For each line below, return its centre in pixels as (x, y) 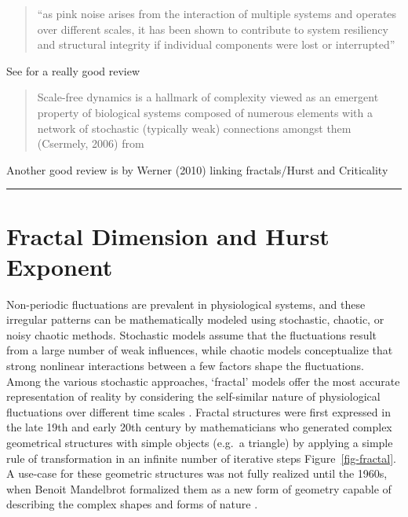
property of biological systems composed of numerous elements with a (205, 112)
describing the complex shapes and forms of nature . (132, 504)
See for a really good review (73, 70)
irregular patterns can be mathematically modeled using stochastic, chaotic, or (195, 319)
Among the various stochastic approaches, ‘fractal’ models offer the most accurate (203, 381)
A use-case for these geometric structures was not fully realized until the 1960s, (197, 473)
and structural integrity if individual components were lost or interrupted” (216, 44)
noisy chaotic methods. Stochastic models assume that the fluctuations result (191, 334)
